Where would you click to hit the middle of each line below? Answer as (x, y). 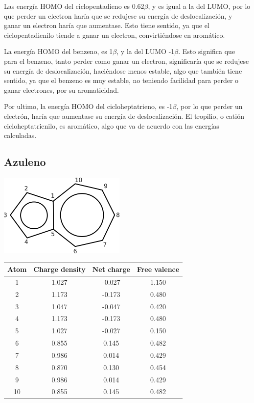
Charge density (59, 269)
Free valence (158, 269)
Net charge (111, 269)
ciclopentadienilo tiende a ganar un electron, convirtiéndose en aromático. (115, 35)
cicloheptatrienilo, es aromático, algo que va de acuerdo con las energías (112, 125)
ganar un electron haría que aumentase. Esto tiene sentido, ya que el (107, 25)
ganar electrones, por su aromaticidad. (61, 90)
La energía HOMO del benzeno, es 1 (58, 51)
